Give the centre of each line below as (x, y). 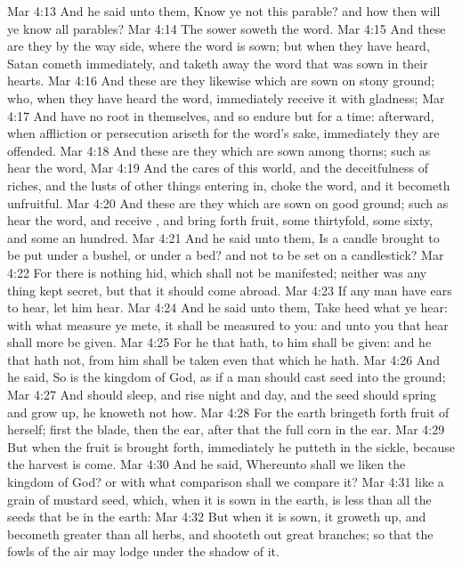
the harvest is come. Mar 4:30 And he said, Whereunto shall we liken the (207, 464)
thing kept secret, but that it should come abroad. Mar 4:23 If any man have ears (230, 290)
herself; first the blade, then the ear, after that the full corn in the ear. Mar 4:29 (226, 429)
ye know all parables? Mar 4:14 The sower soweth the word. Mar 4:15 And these (227, 28)
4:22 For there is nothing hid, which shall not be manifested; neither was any (217, 272)
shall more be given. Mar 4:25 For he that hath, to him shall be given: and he (219, 342)
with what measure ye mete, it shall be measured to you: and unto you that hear (228, 324)
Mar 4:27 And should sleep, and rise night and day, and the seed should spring (222, 395)
